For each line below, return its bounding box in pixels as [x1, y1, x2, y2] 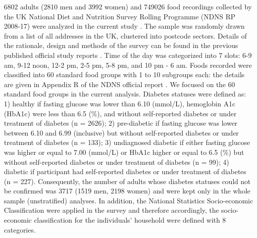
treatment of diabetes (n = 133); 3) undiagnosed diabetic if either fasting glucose [4, 137, 250, 147]
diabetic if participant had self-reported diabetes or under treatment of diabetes [4, 166, 247, 177]
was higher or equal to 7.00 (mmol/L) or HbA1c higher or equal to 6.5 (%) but [4, 146, 244, 157]
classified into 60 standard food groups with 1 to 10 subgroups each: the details [4, 69, 245, 80]
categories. [4, 224, 36, 235]
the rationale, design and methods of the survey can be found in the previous [4, 40, 238, 50]
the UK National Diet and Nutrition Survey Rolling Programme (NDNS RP [4, 11, 236, 21]
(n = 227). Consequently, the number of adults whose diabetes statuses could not [4, 176, 251, 186]
